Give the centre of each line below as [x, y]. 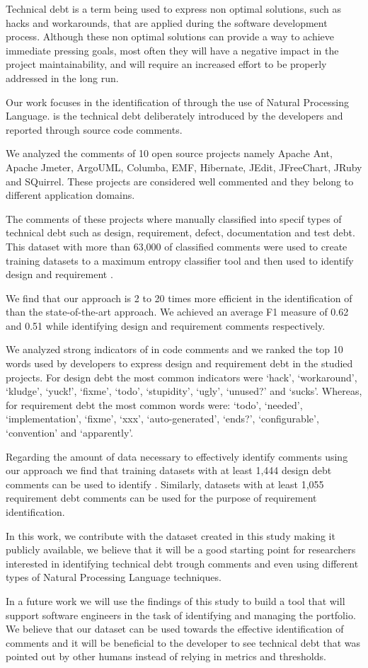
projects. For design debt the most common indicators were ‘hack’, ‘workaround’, [182, 377]
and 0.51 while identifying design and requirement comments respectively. [166, 325]
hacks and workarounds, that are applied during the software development [167, 22]
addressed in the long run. [62, 77]
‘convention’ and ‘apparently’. [70, 433]
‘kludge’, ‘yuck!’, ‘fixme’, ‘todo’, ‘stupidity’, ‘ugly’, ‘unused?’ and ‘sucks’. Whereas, [184, 391]
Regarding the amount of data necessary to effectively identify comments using [177, 456]
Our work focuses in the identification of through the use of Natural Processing [177, 102]
